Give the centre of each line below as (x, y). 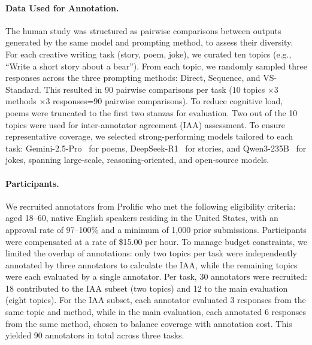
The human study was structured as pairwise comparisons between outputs (143, 30)
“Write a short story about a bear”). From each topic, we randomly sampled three (156, 66)
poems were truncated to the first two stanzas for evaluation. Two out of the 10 (152, 112)
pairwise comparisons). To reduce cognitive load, (194, 101)
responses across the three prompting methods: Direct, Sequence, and (133, 78)
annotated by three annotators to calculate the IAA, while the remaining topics (152, 264)
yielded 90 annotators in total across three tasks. (95, 335)
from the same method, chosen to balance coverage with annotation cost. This (149, 323)
